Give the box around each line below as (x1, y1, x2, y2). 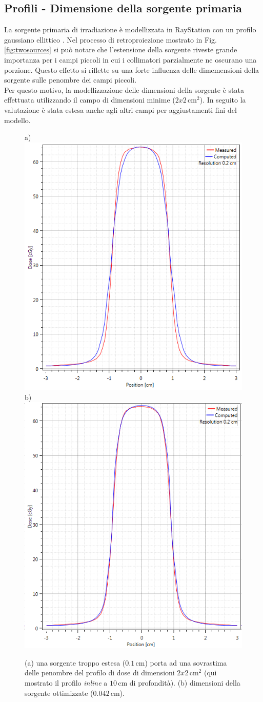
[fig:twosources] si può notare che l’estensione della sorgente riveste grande (4, 44, 237, 55)
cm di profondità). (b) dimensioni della (118, 677, 240, 688)
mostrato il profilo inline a (25, 677, 108, 688)
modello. (4, 114, 31, 125)
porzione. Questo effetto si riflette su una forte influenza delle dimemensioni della (4, 64, 259, 75)
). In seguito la (199, 94, 246, 105)
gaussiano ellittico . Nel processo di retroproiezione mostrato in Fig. (4, 34, 217, 45)
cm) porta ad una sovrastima (135, 657, 227, 668)
